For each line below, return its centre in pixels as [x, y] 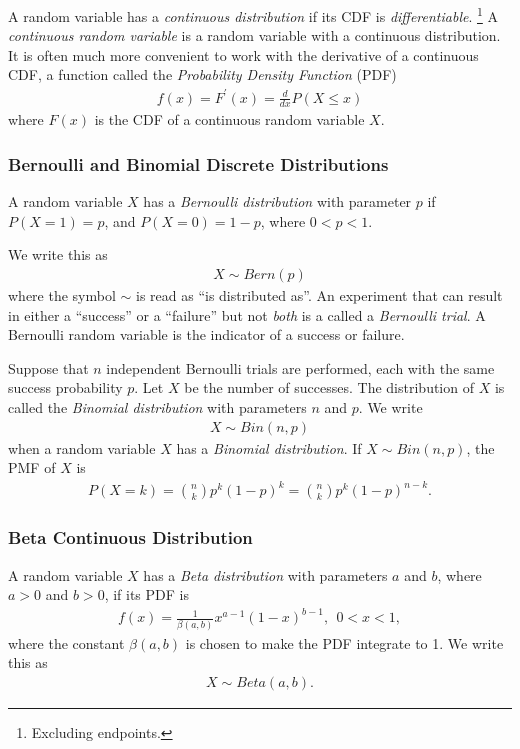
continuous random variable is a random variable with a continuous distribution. [254, 35]
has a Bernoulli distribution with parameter [277, 201]
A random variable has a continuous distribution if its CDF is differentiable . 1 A [253, 14]
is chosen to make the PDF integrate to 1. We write [344, 642]
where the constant [66, 642]
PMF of [32, 467]
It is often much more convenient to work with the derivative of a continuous [243, 54]
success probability [65, 387]
